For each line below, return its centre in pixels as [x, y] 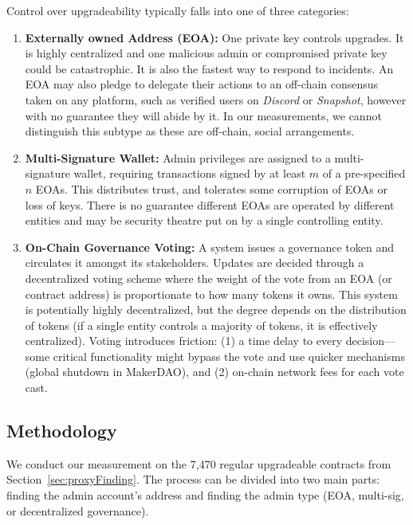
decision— [371, 341]
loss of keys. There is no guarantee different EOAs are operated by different [210, 204]
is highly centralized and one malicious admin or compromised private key [206, 53]
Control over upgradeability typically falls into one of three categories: [178, 10]
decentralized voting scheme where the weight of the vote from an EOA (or [208, 278]
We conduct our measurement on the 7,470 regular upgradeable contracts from [199, 463]
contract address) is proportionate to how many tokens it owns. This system [211, 294]
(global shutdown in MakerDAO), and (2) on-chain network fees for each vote [214, 372]
